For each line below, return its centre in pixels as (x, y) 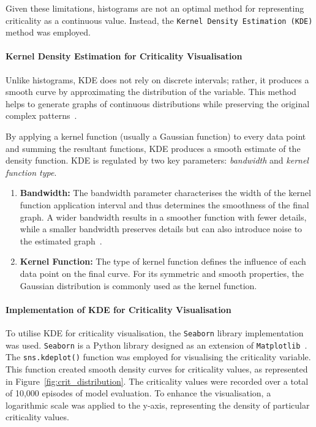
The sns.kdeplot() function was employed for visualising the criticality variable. (158, 357)
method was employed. (48, 32)
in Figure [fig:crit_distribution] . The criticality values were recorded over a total (157, 381)
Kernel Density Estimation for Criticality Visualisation (124, 56)
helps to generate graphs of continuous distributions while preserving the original (158, 103)
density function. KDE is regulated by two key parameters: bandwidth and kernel (157, 160)
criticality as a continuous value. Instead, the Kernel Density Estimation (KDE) (159, 20)
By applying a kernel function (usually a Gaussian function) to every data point (156, 136)
